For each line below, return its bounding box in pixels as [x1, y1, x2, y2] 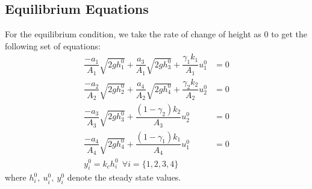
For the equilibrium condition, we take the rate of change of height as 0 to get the [5, 28, 308, 40]
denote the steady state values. [67, 171, 181, 184]
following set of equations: [5, 39, 101, 52]
